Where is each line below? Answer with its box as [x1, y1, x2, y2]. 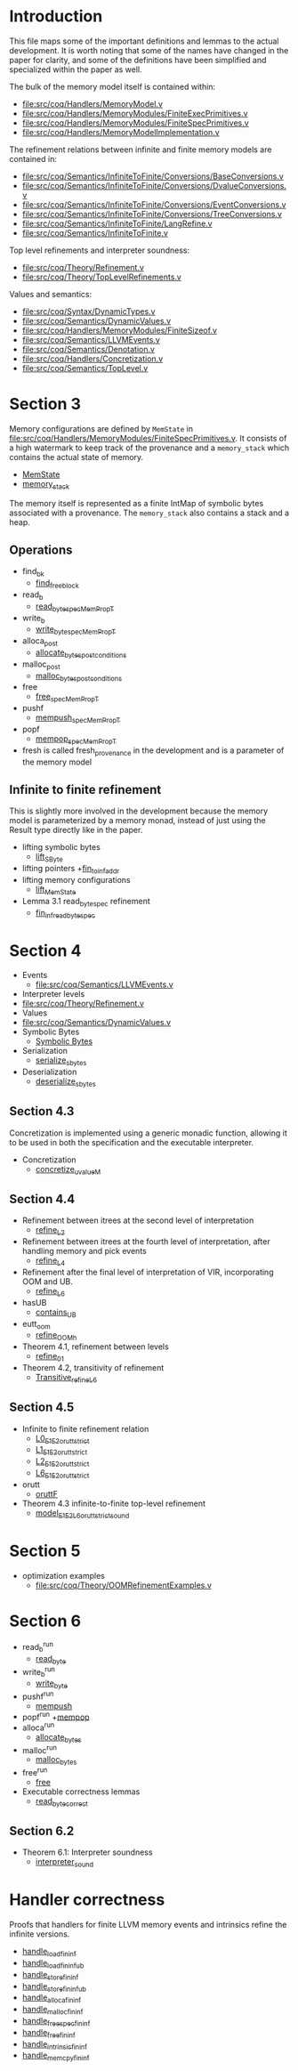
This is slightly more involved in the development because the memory [9, 805, 269, 816]
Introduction [9, 6, 103, 27]
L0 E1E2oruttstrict [35, 1433, 90, 1445]
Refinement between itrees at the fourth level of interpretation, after [21, 1236, 270, 1247]
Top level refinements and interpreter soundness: [9, 245, 190, 255]
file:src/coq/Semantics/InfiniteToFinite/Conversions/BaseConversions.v [21, 171, 285, 182]
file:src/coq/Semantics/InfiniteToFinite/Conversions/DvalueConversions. [21, 180, 287, 190]
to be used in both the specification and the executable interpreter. [9, 1137, 254, 1147]
